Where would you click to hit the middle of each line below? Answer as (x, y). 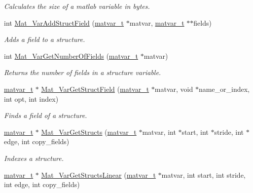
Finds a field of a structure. (46, 115)
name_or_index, (224, 89)
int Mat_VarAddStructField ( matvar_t (64, 22)
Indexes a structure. (34, 158)
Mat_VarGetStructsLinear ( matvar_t (98, 174)
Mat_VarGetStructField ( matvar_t (95, 89)
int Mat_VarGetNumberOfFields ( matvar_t (71, 56)
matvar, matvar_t (157, 22)
